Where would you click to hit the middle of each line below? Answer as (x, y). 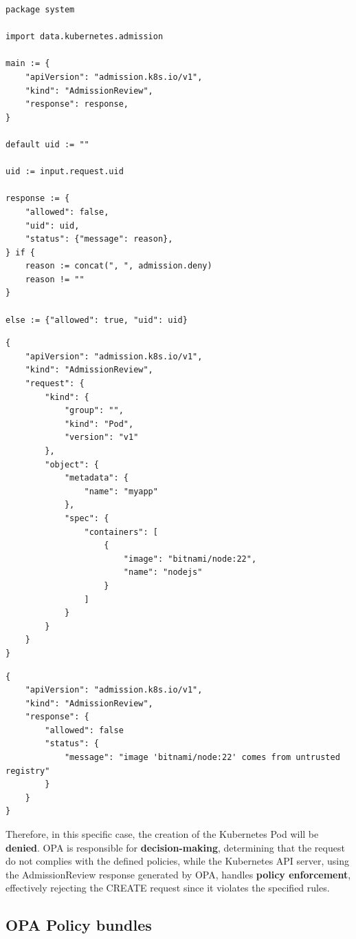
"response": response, (77, 104)
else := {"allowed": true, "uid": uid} (97, 320)
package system (40, 10)
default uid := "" (47, 144)
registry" (28, 771)
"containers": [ (121, 532)
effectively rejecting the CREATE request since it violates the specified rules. (168, 888)
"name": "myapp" (121, 491)
